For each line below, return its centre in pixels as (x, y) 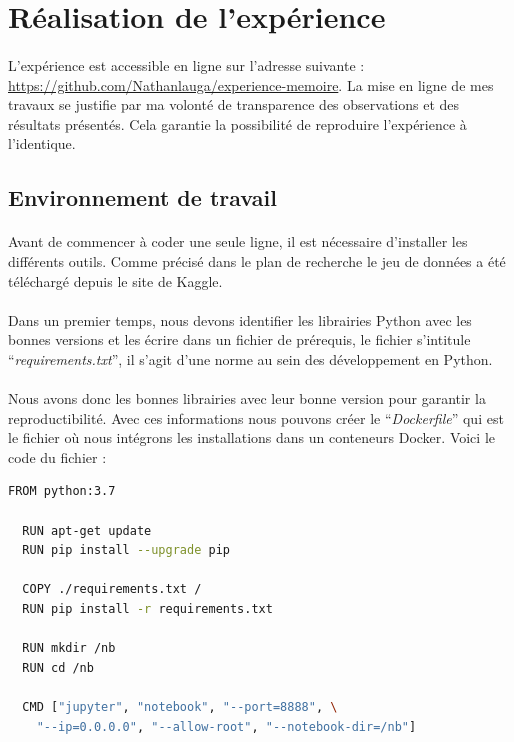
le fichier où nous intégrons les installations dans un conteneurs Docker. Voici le (251, 437)
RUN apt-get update (87, 530)
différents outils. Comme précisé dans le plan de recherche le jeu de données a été (257, 260)
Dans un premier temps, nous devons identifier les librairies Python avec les (240, 319)
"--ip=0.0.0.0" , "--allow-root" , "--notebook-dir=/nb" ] (226, 726)
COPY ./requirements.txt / (112, 589)
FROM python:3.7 (62, 491)
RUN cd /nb (58, 667)
